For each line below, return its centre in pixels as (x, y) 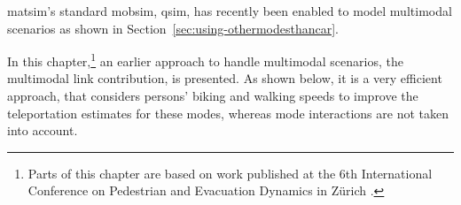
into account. (43, 130)
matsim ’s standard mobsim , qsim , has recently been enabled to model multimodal (230, 11)
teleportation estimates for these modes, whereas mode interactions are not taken (228, 113)
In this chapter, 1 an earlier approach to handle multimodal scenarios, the (205, 60)
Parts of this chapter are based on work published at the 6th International (230, 173)
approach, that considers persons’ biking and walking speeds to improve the (213, 96)
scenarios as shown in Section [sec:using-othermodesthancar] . (173, 28)
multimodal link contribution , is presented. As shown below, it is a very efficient (225, 78)
